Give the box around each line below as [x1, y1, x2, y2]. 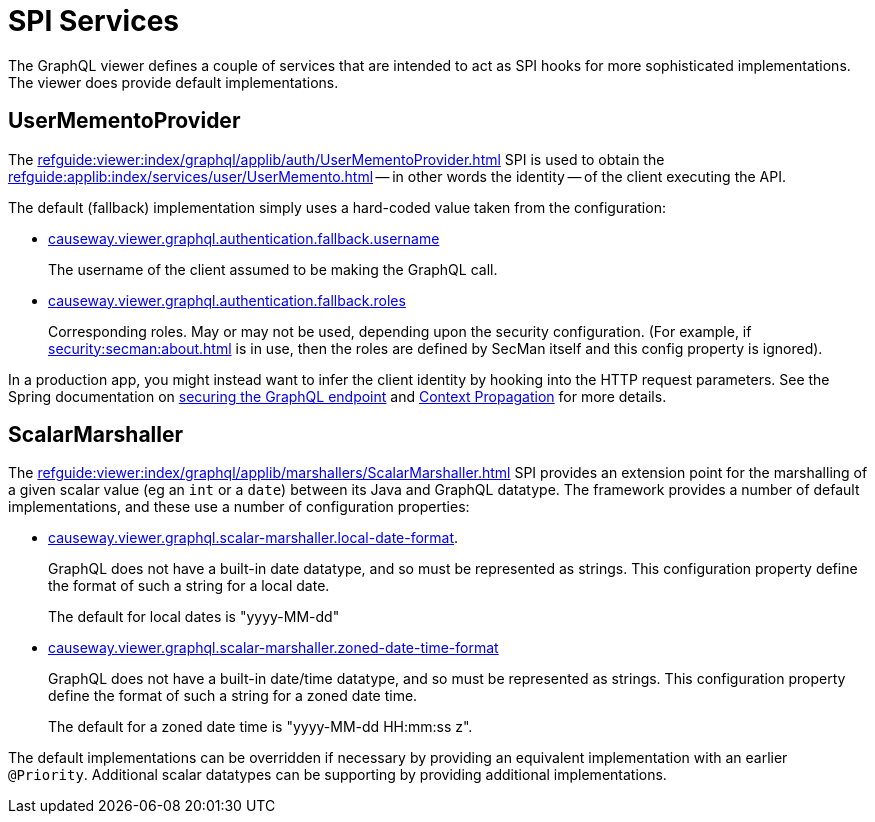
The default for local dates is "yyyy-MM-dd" [48, 608, 340, 626]
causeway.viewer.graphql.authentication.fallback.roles [48, 291, 406, 309]
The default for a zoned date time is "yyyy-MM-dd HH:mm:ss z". [48, 718, 473, 736]
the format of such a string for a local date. [48, 577, 330, 595]
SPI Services [8, 4, 180, 38]
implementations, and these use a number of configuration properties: [8, 498, 470, 516]
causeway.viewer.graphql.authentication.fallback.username [48, 229, 440, 247]
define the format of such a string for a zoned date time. [48, 687, 418, 705]
